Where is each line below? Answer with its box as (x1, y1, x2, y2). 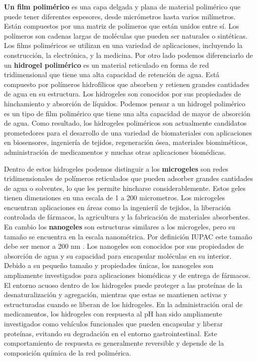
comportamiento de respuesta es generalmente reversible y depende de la (4, 338, 224, 348)
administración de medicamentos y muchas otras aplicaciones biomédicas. (4, 146, 226, 157)
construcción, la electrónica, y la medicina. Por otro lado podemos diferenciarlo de (4, 49, 253, 60)
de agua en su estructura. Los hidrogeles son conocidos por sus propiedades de (4, 89, 241, 99)
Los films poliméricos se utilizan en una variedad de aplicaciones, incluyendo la (4, 40, 243, 50)
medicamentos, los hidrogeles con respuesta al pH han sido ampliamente (4, 309, 222, 319)
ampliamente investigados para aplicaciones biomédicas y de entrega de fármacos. (4, 270, 251, 280)
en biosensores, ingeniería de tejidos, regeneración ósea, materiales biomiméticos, (4, 137, 248, 147)
